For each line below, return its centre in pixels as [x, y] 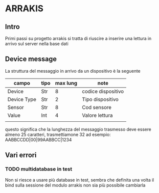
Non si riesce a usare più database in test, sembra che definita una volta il [79, 180]
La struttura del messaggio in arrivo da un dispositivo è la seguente [73, 71]
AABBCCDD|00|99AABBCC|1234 [38, 139]
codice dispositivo [103, 91]
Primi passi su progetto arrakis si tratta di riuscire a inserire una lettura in [78, 38]
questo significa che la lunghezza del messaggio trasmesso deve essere [78, 129]
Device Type [22, 99]
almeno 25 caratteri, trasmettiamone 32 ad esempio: [58, 134]
